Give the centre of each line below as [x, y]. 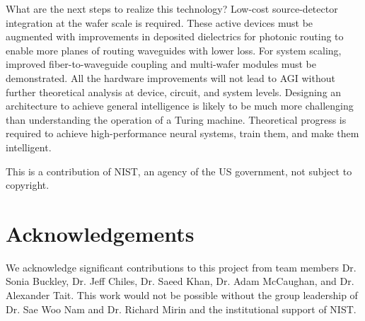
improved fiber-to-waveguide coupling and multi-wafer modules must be [161, 64]
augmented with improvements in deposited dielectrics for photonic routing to [175, 36]
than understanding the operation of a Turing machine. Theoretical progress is [176, 119]
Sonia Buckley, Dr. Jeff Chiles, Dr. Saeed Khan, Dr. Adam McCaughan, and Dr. [180, 281]
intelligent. [29, 147]
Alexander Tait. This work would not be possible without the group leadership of [182, 295]
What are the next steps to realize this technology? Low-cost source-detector [172, 8]
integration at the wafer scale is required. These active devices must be [160, 22]
